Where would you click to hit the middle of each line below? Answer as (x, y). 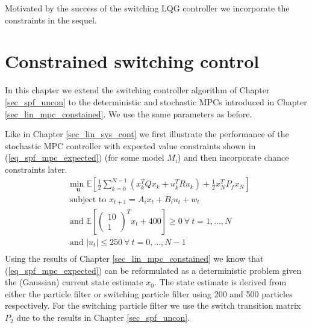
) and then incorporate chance (233, 157)
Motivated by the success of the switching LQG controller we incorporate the (147, 8)
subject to (88, 200)
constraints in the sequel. (51, 20)
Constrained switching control (132, 61)
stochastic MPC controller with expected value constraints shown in (130, 145)
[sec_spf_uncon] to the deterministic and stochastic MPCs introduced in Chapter (156, 101)
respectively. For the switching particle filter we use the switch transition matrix (153, 305)
